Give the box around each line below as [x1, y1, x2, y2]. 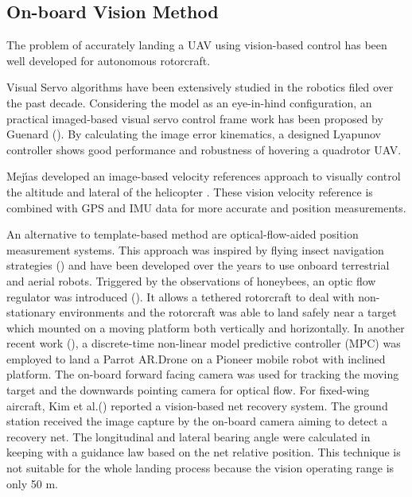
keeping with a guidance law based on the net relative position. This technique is [6, 444, 401, 460]
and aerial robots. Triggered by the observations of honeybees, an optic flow [6, 272, 376, 289]
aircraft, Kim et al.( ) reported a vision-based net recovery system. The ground [6, 397, 388, 414]
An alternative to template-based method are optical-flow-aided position [6, 226, 359, 243]
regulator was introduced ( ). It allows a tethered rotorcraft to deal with [6, 288, 355, 305]
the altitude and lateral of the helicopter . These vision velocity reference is [6, 183, 373, 200]
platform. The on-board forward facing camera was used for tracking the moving [6, 366, 399, 382]
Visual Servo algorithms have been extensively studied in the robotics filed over [6, 79, 394, 95]
